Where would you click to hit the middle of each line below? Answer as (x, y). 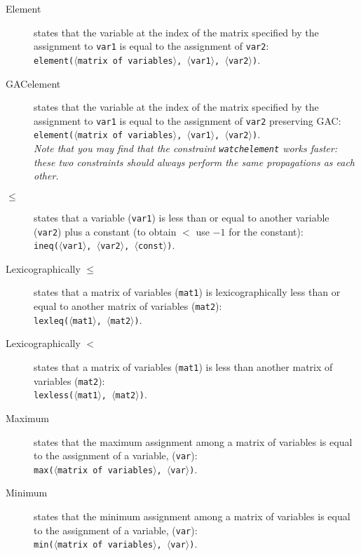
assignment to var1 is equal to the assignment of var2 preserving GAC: (188, 120)
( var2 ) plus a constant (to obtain (105, 231)
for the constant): (266, 231)
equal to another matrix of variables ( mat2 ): (128, 306)
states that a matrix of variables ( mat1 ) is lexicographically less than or (187, 292)
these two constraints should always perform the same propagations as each (194, 162)
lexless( (54, 396)
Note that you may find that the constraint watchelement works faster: (186, 148)
